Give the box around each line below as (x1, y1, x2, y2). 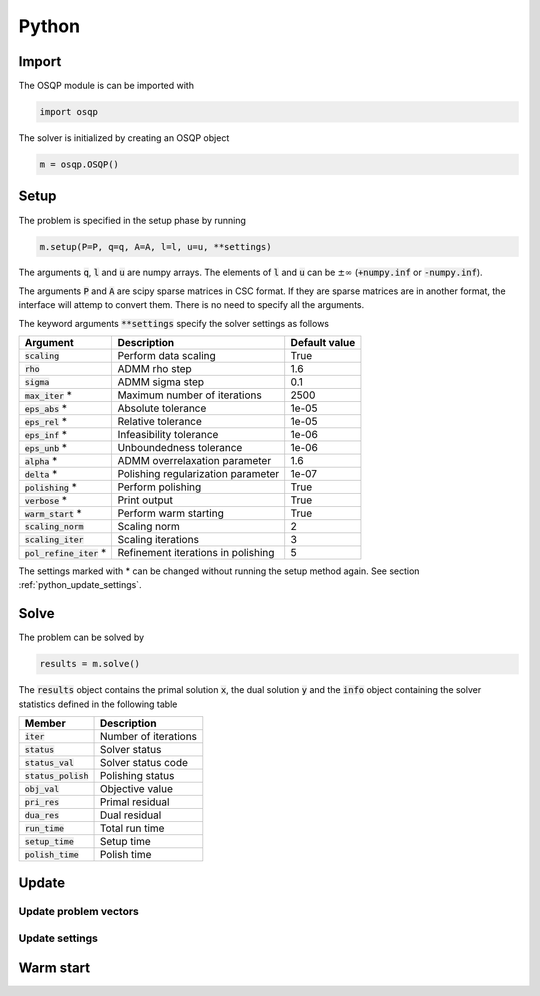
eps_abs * (24, 401, 68, 415)
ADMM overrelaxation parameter (117, 454, 272, 468)
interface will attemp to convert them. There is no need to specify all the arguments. (18, 299, 365, 311)
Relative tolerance (117, 415, 202, 429)
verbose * (24, 493, 68, 507)
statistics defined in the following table (18, 698, 178, 710)
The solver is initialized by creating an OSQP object (18, 132, 230, 144)
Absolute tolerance (117, 401, 207, 415)
